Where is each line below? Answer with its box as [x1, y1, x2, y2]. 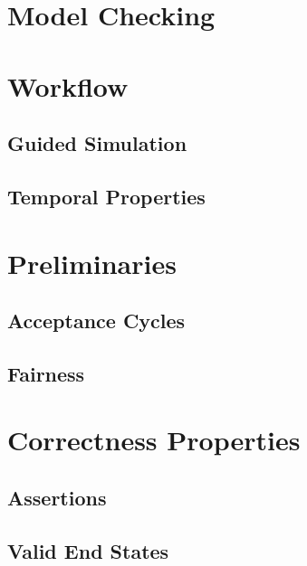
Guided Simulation [7, 129, 187, 157]
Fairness [7, 359, 85, 387]
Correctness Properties [7, 421, 301, 458]
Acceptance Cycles [7, 307, 186, 335]
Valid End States [7, 536, 169, 564]
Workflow [7, 67, 129, 104]
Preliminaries [7, 244, 177, 281]
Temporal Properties [7, 182, 206, 210]
